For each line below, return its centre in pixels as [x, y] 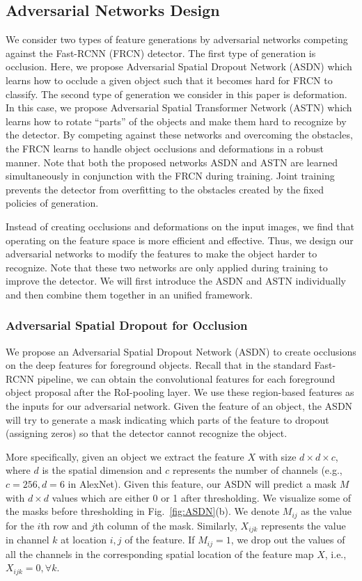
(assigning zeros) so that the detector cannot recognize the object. [147, 433]
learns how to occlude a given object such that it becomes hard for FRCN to [169, 80]
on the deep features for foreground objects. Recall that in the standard [158, 365]
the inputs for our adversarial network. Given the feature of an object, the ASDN [179, 406]
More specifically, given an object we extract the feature [125, 456]
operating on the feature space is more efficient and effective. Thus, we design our [180, 240]
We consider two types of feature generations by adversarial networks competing [177, 39]
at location [84, 540]
